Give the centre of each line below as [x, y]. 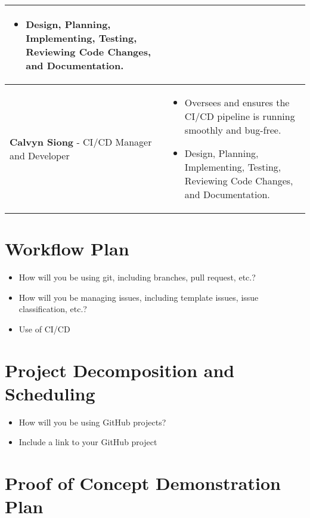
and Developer [40, 155]
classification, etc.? [53, 309]
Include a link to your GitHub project [88, 442]
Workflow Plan [67, 249]
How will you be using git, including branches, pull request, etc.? [137, 277]
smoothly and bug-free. [233, 130]
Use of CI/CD [44, 329]
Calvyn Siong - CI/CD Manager [81, 141]
